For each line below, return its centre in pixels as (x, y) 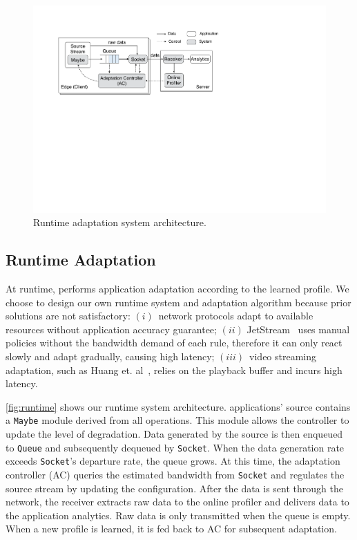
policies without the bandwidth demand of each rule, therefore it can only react (174, 343)
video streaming (283, 356)
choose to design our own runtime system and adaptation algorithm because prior (178, 302)
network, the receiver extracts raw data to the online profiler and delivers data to (177, 502)
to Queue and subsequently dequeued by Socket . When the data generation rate (175, 447)
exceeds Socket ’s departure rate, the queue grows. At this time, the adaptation (173, 461)
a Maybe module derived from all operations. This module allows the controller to (177, 420)
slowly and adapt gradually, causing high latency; (110, 356)
